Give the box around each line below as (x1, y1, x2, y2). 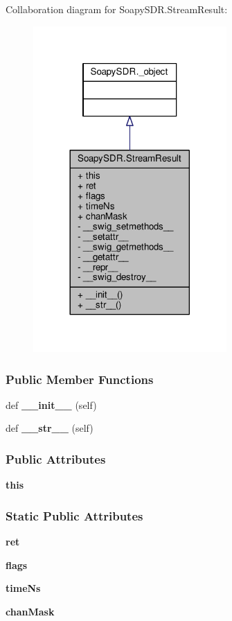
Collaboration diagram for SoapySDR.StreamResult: (6, 2, 228, 16)
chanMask (6, 604, 55, 618)
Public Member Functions (6, 370, 154, 387)
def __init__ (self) (6, 397, 97, 412)
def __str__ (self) (6, 421, 93, 435)
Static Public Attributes (6, 507, 143, 524)
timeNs (6, 581, 41, 595)
